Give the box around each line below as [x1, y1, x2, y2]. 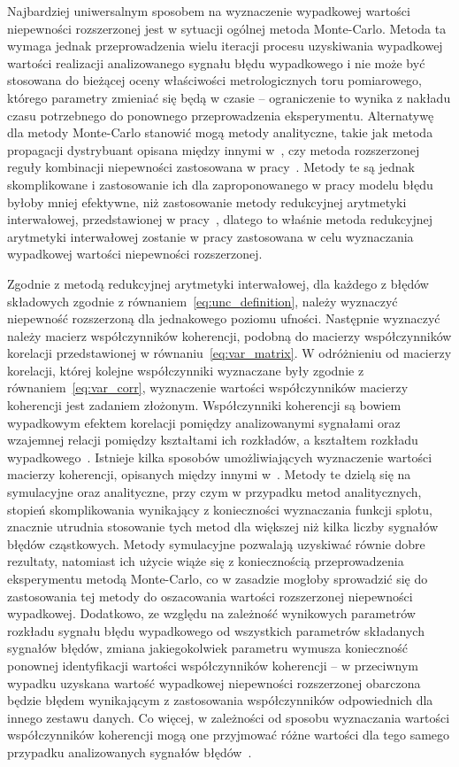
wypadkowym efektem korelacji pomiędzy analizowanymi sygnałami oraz [7, 413, 401, 431]
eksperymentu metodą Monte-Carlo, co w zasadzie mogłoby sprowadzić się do [7, 569, 428, 587]
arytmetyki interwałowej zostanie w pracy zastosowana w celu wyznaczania [7, 227, 414, 245]
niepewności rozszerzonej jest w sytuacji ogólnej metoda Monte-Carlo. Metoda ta [7, 19, 447, 37]
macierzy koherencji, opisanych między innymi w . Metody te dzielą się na [7, 465, 411, 484]
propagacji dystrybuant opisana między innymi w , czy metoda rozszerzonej [7, 140, 420, 159]
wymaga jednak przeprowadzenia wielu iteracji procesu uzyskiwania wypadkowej [7, 36, 443, 55]
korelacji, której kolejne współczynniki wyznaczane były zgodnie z [7, 360, 364, 379]
